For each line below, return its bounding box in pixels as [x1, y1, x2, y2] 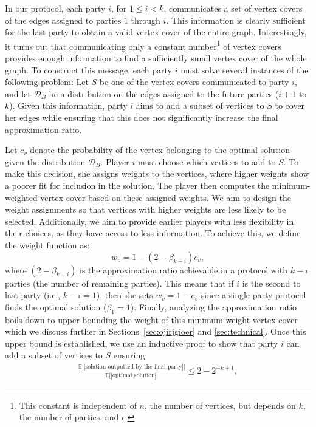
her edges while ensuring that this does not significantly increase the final [5, 111, 278, 123]
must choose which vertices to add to [137, 155, 276, 168]
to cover [275, 99, 305, 112]
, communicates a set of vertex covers [163, 2, 303, 14]
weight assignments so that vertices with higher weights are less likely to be [5, 203, 286, 216]
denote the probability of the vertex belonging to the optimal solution [30, 143, 290, 156]
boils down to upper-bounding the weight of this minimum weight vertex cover [5, 313, 298, 326]
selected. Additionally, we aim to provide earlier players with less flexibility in [5, 214, 294, 227]
